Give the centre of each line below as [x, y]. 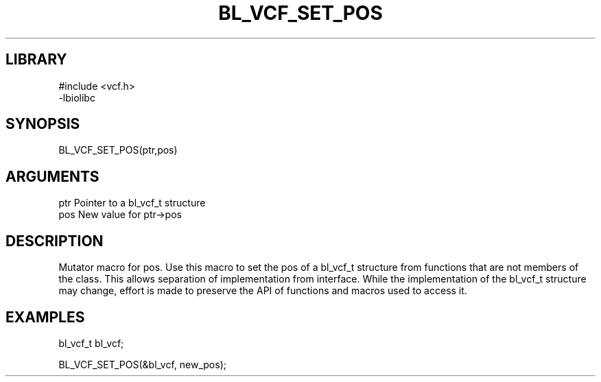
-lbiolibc [77, 97]
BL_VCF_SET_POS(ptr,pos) [118, 150]
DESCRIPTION [55, 241]
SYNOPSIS [43, 124]
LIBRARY [36, 60]
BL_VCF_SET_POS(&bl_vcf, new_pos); [142, 364]
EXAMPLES [45, 317]
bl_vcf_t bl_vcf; [91, 343]
